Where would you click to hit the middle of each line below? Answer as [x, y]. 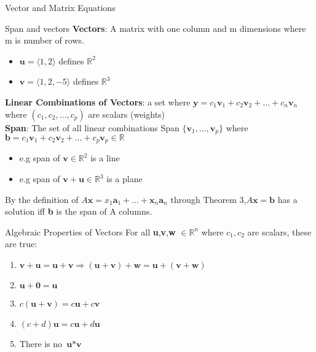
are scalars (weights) [127, 114]
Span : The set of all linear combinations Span [92, 127]
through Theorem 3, [208, 199]
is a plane [124, 179]
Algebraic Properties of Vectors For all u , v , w [90, 231]
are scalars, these [279, 231]
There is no [41, 344]
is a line [105, 158]
